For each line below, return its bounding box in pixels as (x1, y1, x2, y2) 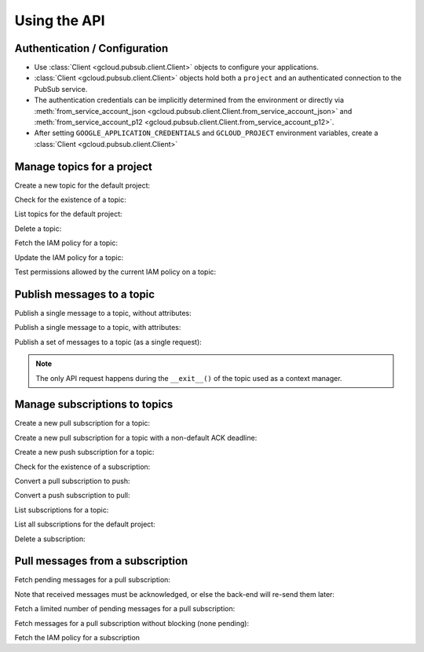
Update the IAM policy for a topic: (14, 252, 124, 262)
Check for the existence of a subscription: (14, 462, 151, 471)
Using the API (14, 12, 105, 29)
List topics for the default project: (14, 209, 122, 219)
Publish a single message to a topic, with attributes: (14, 323, 181, 332)
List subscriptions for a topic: (14, 505, 109, 515)
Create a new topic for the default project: (14, 181, 151, 190)
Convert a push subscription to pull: (14, 491, 130, 500)
